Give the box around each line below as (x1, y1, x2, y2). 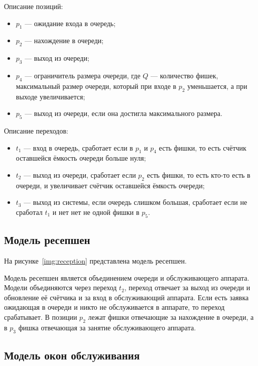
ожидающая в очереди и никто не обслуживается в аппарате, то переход (4, 302, 225, 312)
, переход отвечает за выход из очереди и (124, 282, 250, 293)
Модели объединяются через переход (4, 282, 117, 293)
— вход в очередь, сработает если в (24, 142, 133, 153)
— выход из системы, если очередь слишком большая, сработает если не (24, 197, 247, 207)
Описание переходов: (4, 125, 68, 136)
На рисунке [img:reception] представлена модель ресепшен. (4, 255, 187, 266)
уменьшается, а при (187, 80, 247, 91)
